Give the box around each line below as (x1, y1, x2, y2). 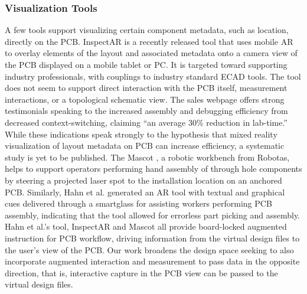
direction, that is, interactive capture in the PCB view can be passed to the (5, 266, 278, 279)
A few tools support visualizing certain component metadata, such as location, (5, 24, 289, 36)
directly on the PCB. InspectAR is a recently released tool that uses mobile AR (5, 35, 293, 47)
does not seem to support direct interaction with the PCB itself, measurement (5, 81, 288, 94)
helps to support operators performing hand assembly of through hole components (5, 162, 302, 175)
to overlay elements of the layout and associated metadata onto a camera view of (5, 47, 298, 59)
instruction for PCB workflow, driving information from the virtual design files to (5, 231, 300, 244)
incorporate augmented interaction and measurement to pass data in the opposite (5, 255, 300, 267)
